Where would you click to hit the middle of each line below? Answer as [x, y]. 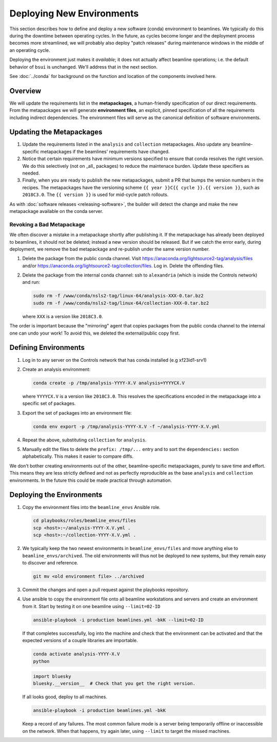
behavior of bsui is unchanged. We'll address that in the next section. [84, 67]
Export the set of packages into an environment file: [77, 413]
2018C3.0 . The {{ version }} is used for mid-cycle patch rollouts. [95, 194]
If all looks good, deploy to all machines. [65, 697]
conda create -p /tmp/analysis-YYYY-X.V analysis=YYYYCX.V [109, 383]
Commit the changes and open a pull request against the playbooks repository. [106, 590]
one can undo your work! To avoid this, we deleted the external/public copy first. [95, 333]
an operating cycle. [30, 50]
